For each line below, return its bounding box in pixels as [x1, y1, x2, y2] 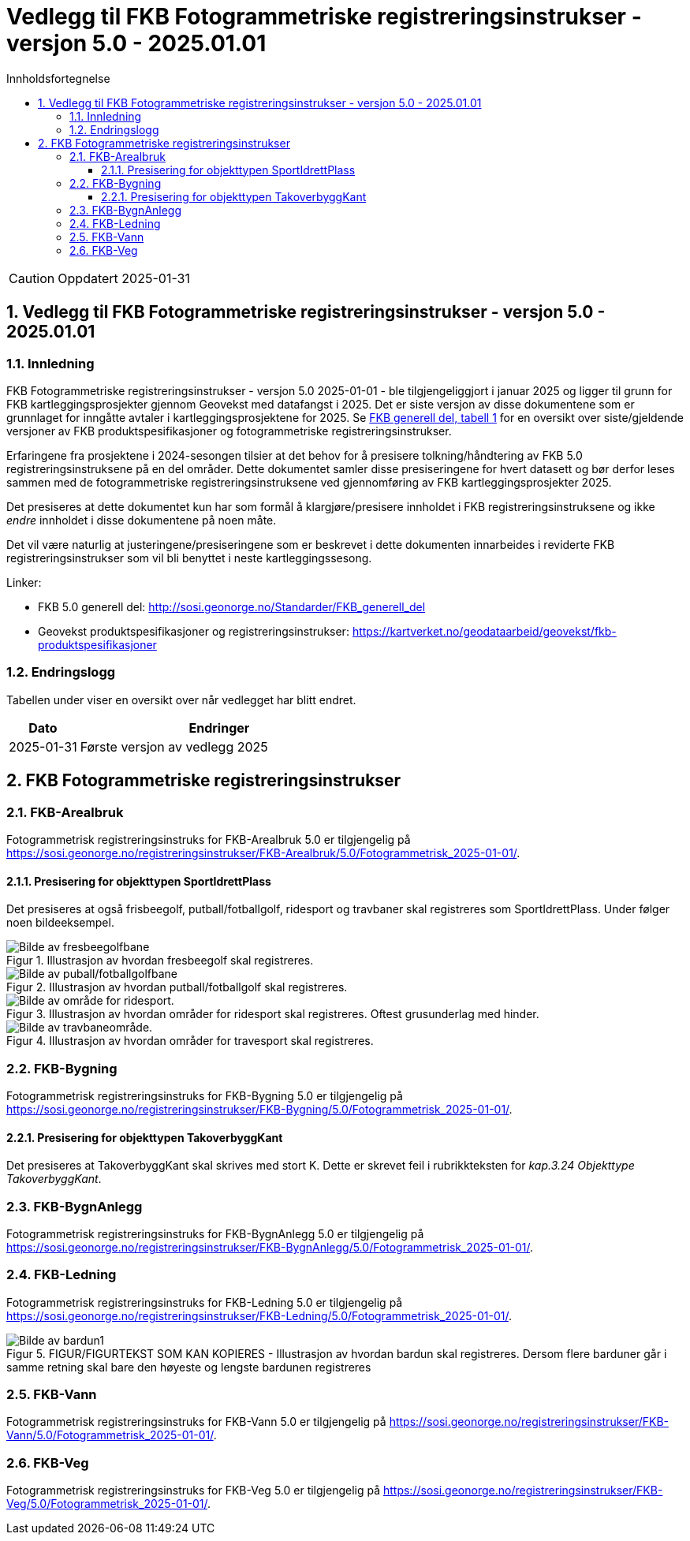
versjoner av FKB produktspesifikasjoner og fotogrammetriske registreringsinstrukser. [6, 423, 452, 438]
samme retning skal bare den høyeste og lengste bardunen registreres [6, 1360, 371, 1374]
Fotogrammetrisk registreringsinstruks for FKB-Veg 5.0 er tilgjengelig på [6, 1483, 381, 1498]
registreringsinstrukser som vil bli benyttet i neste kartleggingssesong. [6, 550, 372, 565]
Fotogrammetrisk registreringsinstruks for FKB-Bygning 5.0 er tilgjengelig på [6, 1088, 403, 1103]
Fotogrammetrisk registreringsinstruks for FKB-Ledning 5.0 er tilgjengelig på [6, 1295, 403, 1309]
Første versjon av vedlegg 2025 [80, 738, 268, 755]
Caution [9, 270, 55, 286]
